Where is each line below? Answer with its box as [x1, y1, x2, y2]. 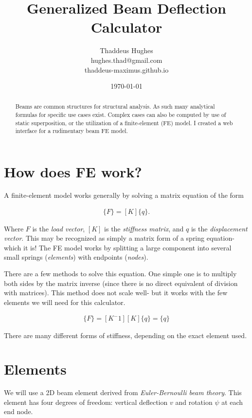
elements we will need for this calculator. [4, 297, 126, 307]
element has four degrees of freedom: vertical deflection [4, 397, 168, 407]
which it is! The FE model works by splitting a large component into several [4, 242, 232, 252]
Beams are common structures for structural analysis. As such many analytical [15, 102, 215, 111]
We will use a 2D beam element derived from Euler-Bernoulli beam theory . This [4, 387, 242, 398]
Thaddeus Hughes [100, 45, 153, 56]
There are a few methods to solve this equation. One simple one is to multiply [4, 268, 237, 279]
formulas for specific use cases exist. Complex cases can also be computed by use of [15, 111, 226, 119]
